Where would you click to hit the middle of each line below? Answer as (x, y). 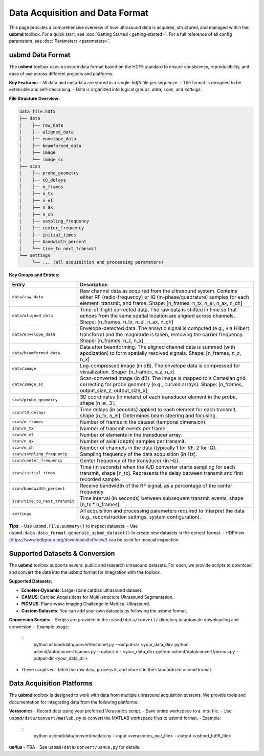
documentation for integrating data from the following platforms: (74, 702)
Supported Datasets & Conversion (62, 554)
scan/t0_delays (29, 412)
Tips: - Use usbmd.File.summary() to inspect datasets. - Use (73, 526)
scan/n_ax (23, 441)
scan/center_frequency (37, 461)
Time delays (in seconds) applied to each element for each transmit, (158, 409)
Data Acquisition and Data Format (79, 13)
